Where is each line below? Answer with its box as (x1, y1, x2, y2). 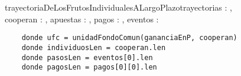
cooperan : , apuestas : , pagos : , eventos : (5, 12, 159, 25)
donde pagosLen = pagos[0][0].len (21, 63, 157, 72)
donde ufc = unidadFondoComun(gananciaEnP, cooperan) (21, 34, 237, 42)
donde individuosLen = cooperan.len (21, 43, 166, 52)
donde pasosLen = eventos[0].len (21, 53, 153, 62)
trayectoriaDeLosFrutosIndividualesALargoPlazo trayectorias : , (5, 1, 232, 13)
